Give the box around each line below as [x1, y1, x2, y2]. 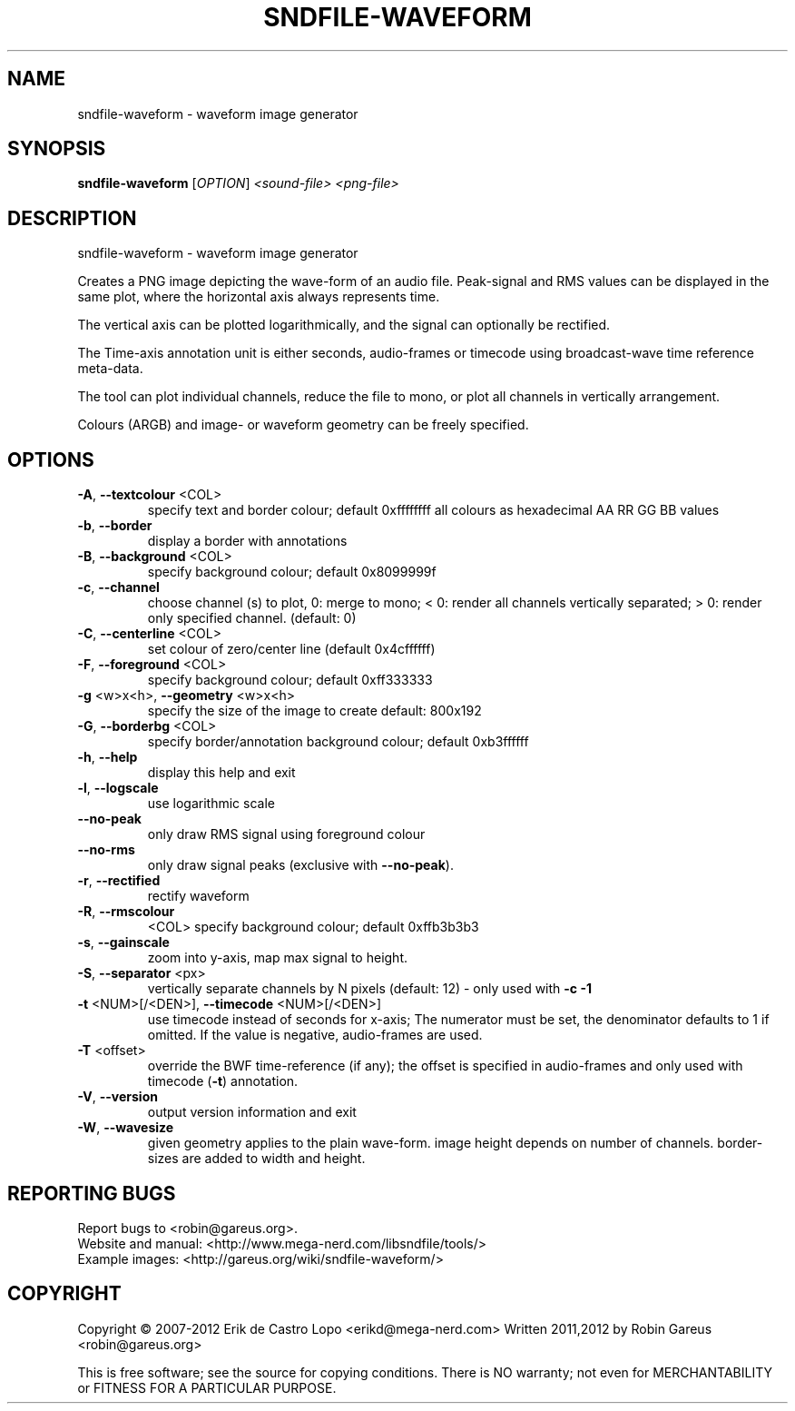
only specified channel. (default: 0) [147, 610, 357, 627]
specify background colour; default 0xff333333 [147, 672, 433, 688]
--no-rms [77, 842, 135, 858]
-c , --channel [77, 579, 160, 596]
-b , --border [77, 518, 152, 534]
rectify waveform [147, 888, 250, 904]
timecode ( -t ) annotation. [147, 1073, 299, 1090]
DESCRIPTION [7, 206, 137, 230]
